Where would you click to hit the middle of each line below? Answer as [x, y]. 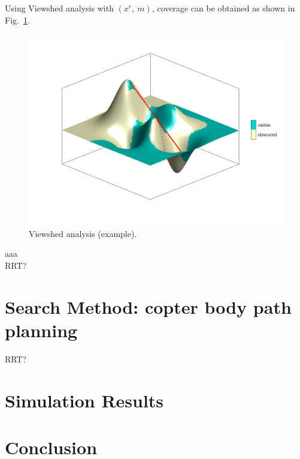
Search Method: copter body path [148, 306]
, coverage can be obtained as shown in [223, 8]
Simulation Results [84, 400]
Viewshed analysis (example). [83, 233]
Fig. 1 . [17, 19]
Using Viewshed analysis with [59, 8]
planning [41, 330]
